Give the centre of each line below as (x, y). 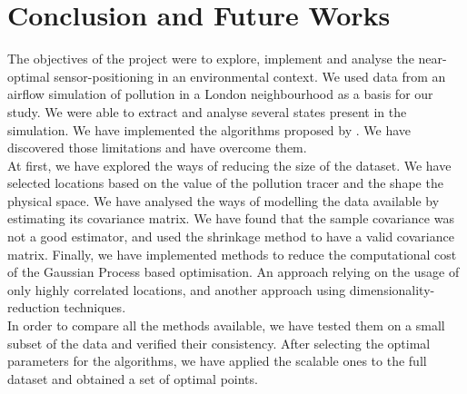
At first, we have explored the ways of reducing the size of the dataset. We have (229, 165)
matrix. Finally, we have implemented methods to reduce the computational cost (232, 254)
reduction (34, 307)
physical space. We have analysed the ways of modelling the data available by (224, 200)
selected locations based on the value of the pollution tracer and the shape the (225, 183)
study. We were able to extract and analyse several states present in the (207, 111)
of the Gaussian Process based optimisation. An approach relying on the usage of (233, 272)
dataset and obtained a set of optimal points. (133, 378)
